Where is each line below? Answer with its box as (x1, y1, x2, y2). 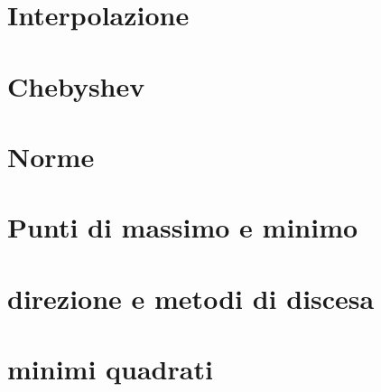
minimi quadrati (7, 350, 213, 387)
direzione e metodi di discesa (7, 279, 375, 316)
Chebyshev (7, 67, 145, 104)
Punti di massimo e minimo (7, 209, 358, 246)
